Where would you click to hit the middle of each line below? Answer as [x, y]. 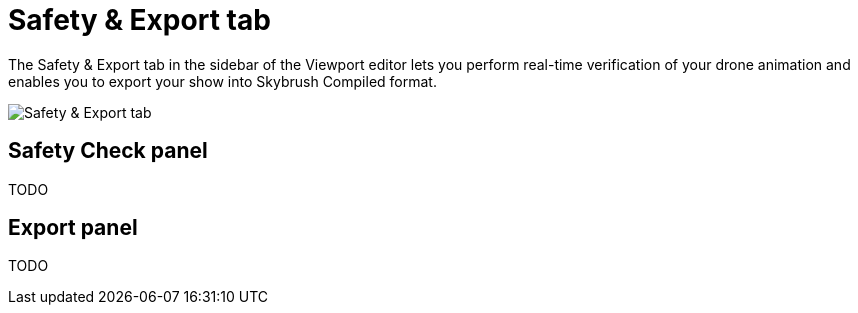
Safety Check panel [108, 151]
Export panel [73, 228]
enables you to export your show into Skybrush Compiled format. [222, 81]
